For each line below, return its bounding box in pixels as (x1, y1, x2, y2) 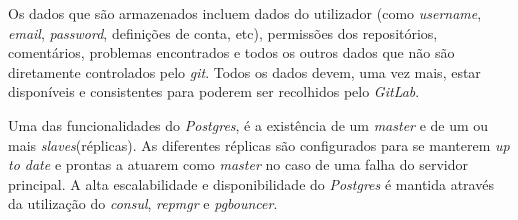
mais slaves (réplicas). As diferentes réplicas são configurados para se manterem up (8, 134, 510, 155)
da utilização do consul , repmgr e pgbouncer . (8, 193, 278, 214)
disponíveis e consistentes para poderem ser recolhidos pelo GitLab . (8, 81, 420, 102)
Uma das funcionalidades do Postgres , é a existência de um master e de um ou (8, 114, 489, 135)
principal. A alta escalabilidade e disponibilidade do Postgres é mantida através (8, 173, 494, 194)
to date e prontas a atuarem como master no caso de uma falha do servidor (8, 154, 468, 175)
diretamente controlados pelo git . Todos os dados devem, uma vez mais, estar (8, 61, 481, 82)
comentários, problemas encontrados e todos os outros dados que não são (8, 42, 455, 63)
